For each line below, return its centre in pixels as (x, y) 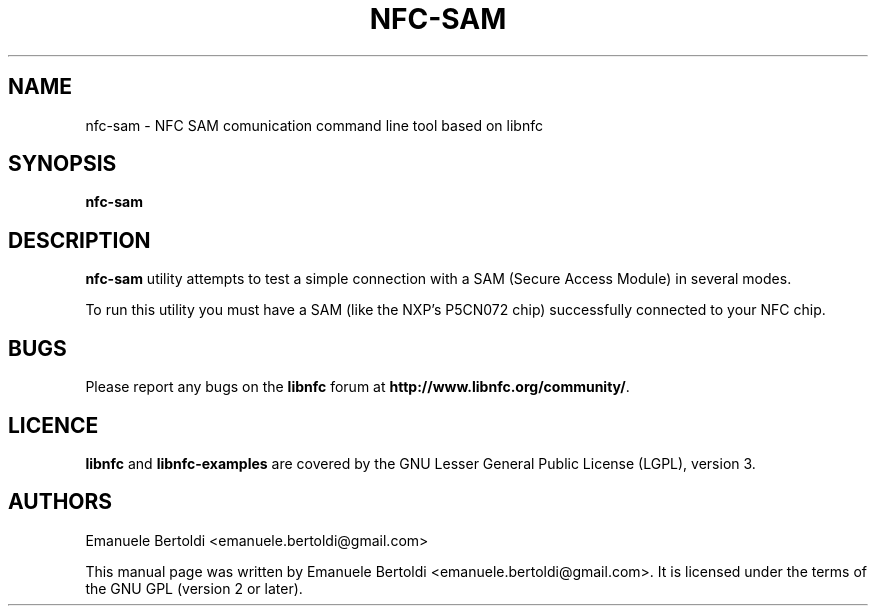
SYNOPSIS (62, 164)
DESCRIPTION (79, 240)
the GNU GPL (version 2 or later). (194, 588)
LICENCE (53, 425)
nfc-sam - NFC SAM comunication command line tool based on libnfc (314, 125)
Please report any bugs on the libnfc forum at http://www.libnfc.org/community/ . (357, 387)
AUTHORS (60, 502)
